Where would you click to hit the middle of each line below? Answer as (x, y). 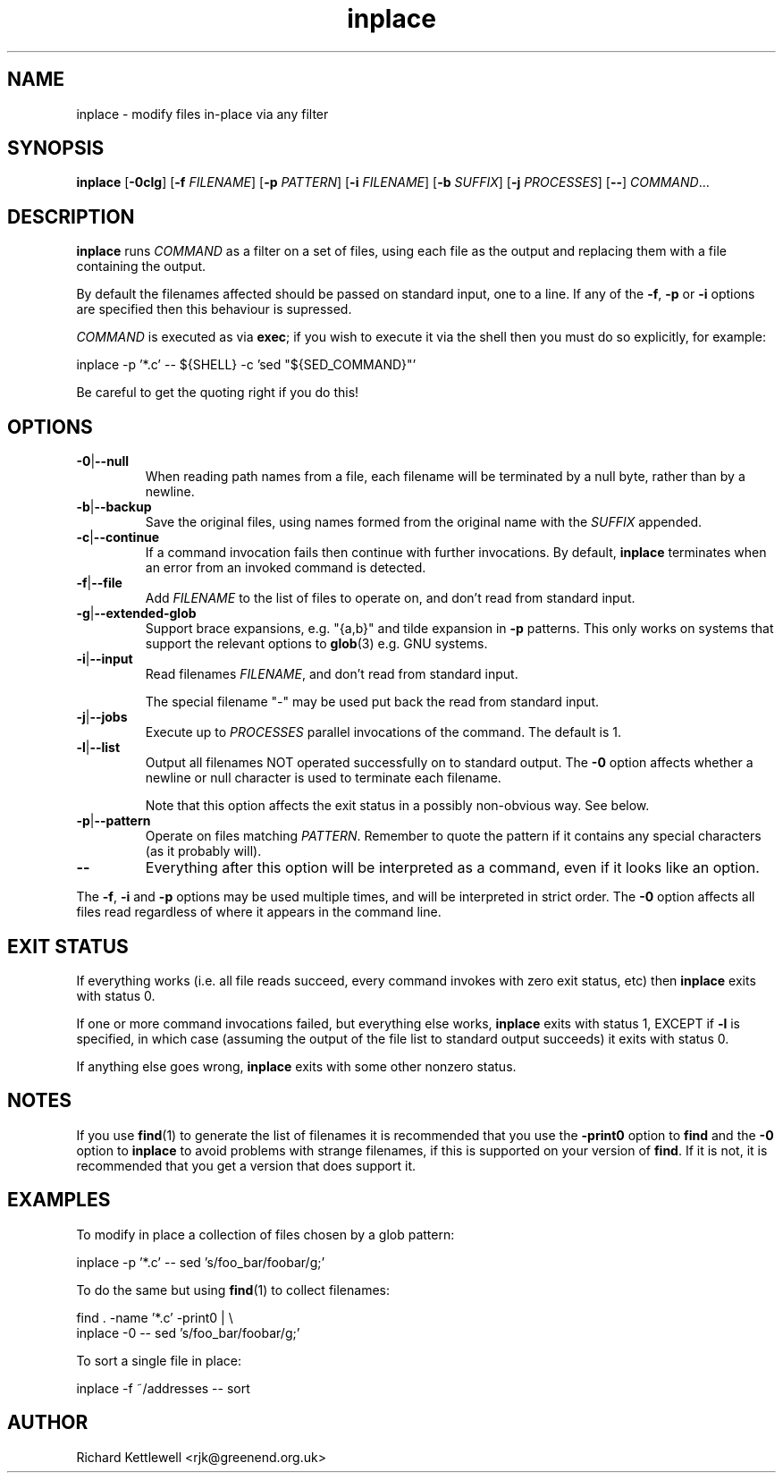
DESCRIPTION (71, 216)
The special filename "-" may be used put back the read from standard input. (372, 702)
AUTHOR (48, 1423)
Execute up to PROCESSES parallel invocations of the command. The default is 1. (383, 732)
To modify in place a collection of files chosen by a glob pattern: (265, 1234)
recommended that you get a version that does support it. (246, 1165)
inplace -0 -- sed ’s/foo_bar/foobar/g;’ (188, 1332)
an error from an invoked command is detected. (286, 568)
